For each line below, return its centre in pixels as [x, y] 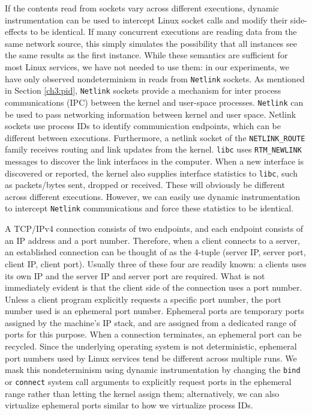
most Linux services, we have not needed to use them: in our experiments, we [147, 66]
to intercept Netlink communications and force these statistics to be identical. [149, 208]
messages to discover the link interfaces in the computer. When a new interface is [154, 161]
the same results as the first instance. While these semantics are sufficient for [146, 55]
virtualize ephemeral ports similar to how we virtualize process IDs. [129, 405]
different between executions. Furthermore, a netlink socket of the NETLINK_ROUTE [155, 137]
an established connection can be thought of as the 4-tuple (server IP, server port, [155, 252]
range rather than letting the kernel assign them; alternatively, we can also [142, 393]
